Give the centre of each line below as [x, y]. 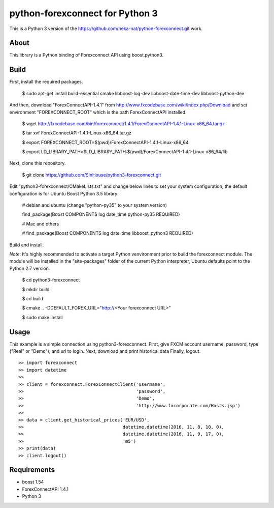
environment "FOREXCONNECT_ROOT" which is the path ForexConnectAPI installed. [98, 112]
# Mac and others [41, 223]
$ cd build [32, 298]
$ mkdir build [36, 289]
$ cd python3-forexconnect [51, 280]
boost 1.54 [33, 482]
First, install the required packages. [46, 82]
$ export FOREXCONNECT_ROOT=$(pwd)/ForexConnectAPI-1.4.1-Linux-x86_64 [105, 142]
